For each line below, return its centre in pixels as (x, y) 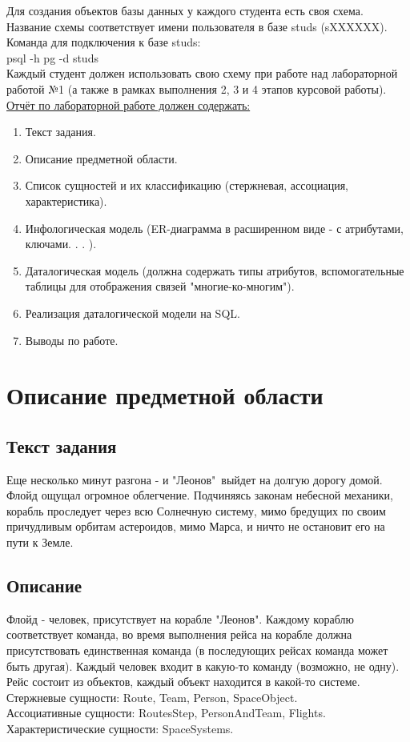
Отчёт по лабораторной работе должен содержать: (129, 104)
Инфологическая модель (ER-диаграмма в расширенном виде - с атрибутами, (214, 228)
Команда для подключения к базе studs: (104, 42)
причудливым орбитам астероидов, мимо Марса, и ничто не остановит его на (196, 526)
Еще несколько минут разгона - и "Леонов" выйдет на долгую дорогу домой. (195, 479)
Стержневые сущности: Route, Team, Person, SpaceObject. (152, 697)
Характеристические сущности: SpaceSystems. (120, 728)
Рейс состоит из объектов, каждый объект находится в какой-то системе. (183, 682)
